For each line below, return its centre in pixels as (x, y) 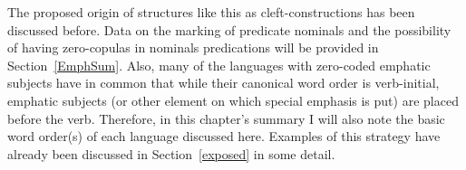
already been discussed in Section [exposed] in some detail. (171, 153)
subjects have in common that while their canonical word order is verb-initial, (223, 83)
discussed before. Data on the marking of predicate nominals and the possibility (229, 29)
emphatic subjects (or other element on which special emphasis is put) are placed (233, 100)
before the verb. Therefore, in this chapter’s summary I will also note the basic (226, 118)
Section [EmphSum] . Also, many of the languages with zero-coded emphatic (219, 65)
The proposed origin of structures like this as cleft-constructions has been (211, 12)
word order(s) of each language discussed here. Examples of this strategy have (224, 136)
